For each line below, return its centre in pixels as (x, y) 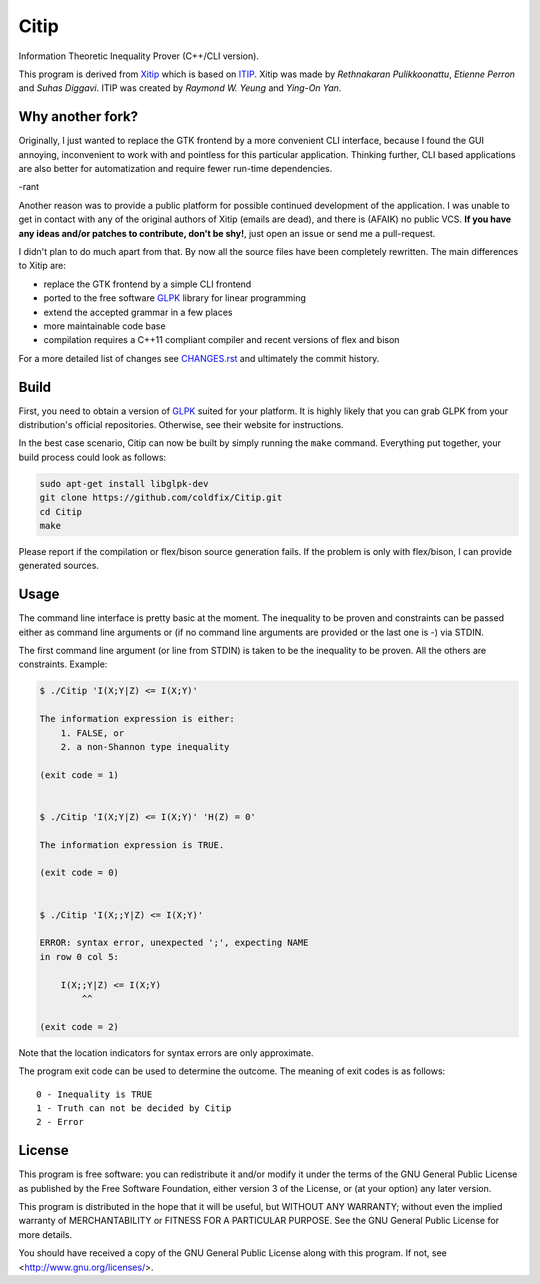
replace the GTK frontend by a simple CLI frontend (147, 284)
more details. (45, 1234)
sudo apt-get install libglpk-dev (124, 483)
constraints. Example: (63, 664)
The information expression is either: (137, 719)
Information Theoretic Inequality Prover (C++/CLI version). (139, 56)
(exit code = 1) (79, 774)
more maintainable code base (104, 326)
